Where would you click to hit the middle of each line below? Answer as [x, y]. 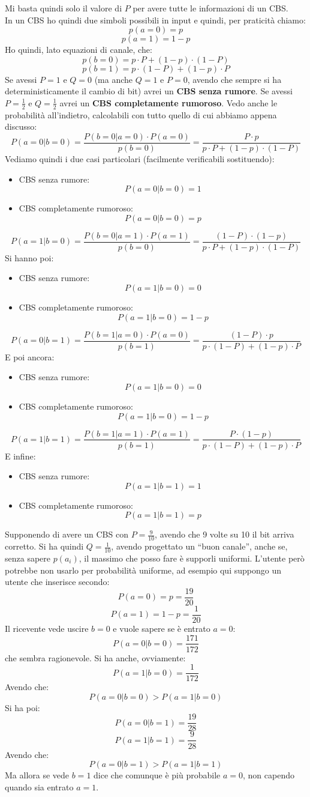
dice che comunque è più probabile [157, 775]
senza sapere [28, 558]
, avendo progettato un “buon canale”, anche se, [199, 546]
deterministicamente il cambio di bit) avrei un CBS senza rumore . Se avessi [149, 91]
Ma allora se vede [37, 775]
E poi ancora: [30, 356]
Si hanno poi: [29, 257]
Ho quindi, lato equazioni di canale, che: [79, 50]
